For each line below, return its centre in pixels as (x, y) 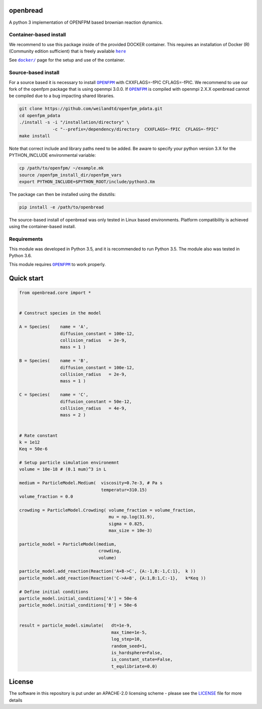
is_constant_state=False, (142, 660)
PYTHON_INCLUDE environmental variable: (52, 155)
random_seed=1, (129, 646)
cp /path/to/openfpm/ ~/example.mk (61, 168)
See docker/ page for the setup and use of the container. (67, 60)
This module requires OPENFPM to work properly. (57, 264)
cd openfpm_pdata (40, 115)
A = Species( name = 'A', (54, 327)
